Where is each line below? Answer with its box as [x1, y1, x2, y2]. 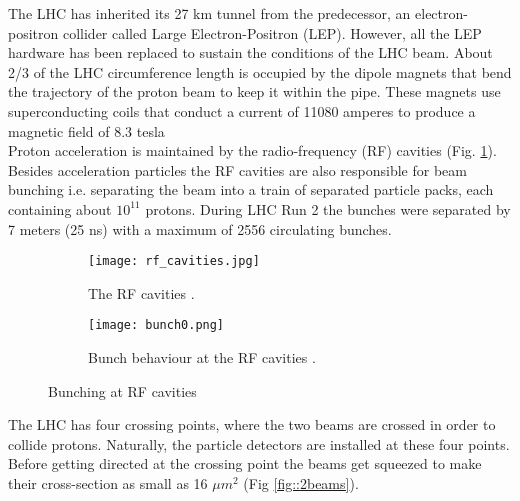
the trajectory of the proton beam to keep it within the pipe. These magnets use [8, 81, 501, 102]
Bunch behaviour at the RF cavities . [88, 347, 316, 368]
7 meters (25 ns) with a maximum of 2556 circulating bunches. [8, 218, 392, 239]
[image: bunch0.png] [88, 318, 225, 333]
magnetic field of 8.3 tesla [8, 120, 165, 141]
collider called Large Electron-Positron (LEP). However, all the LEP [62, 22, 482, 43]
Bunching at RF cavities [48, 380, 197, 401]
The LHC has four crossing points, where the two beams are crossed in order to [8, 414, 496, 435]
